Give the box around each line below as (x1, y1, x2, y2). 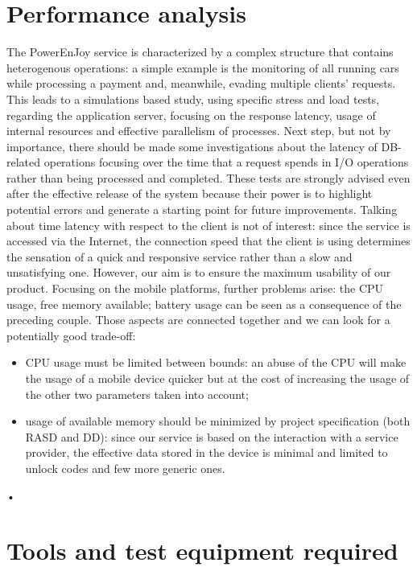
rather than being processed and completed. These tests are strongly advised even (6, 169, 411, 186)
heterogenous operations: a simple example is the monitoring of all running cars (6, 59, 399, 76)
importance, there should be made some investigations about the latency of (6, 138, 378, 154)
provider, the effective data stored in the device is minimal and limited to (25, 444, 388, 461)
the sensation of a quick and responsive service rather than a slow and (6, 248, 353, 265)
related (6, 154, 41, 170)
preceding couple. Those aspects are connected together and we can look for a (6, 311, 390, 328)
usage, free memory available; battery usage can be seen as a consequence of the (6, 295, 402, 312)
